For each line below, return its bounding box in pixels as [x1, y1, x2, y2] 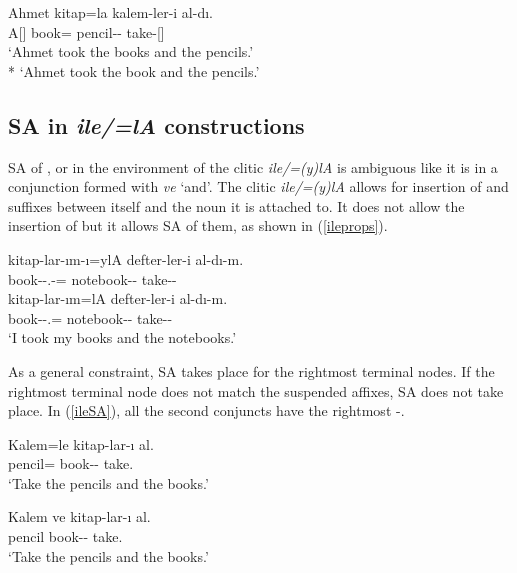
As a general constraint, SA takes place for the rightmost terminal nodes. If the [8, 360, 495, 381]
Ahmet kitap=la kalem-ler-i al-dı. [8, 2, 213, 22]
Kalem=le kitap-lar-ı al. [8, 433, 154, 454]
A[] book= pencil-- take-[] [8, 21, 165, 42]
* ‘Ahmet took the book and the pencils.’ [8, 60, 260, 81]
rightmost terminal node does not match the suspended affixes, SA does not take [8, 380, 504, 401]
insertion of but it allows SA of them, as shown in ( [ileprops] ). [8, 215, 388, 236]
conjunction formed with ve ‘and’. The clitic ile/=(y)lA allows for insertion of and [8, 176, 509, 197]
